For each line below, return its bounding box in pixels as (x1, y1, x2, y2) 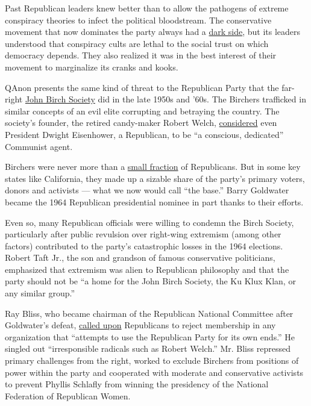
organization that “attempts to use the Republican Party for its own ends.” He (5, 330, 295, 343)
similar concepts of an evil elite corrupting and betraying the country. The (5, 104, 280, 117)
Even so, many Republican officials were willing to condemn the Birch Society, (5, 216, 294, 228)
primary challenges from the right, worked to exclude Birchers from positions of (5, 354, 299, 367)
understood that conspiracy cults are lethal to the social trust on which (5, 37, 269, 49)
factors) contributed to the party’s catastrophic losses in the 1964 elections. (5, 239, 283, 252)
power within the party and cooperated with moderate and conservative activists (5, 366, 304, 378)
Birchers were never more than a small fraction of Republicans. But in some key (5, 160, 301, 173)
